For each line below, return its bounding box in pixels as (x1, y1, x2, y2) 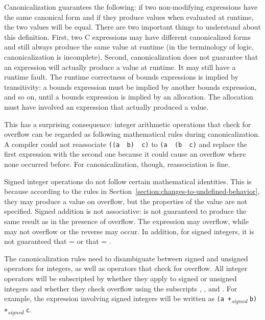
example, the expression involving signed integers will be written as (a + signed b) (4, 293, 257, 305)
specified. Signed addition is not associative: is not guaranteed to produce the (4, 206, 247, 216)
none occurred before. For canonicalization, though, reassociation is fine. (4, 158, 230, 169)
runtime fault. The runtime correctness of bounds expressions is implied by (4, 71, 238, 82)
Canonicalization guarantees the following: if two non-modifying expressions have (4, 2, 258, 12)
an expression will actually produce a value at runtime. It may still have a (4, 61, 236, 72)
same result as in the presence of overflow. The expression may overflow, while (4, 215, 249, 226)
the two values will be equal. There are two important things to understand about (4, 21, 261, 32)
